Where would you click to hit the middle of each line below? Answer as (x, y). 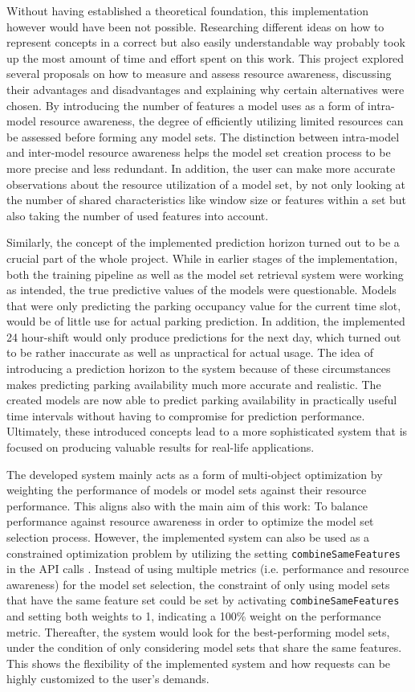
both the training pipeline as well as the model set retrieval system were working (205, 274)
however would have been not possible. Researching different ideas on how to (195, 26)
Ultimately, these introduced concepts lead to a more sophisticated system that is (207, 431)
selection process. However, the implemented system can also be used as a (188, 537)
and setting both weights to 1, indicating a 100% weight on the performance (194, 616)
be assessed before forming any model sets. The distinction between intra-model (203, 136)
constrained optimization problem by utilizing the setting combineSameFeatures (203, 553)
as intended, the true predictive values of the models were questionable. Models (201, 290)
